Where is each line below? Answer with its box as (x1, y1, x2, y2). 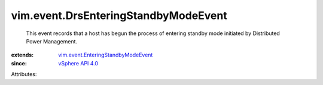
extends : (11, 51, 34, 59)
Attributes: (11, 71, 37, 78)
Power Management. (26, 37, 78, 45)
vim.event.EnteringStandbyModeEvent (58, 51, 153, 59)
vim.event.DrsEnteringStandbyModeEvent (11, 9, 227, 22)
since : (11, 59, 27, 67)
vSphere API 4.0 (58, 59, 99, 67)
